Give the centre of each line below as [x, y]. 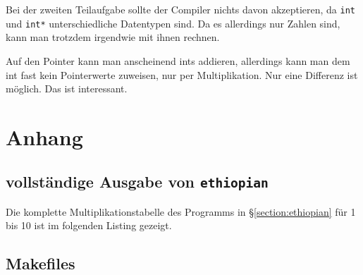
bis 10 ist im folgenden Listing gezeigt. [89, 225]
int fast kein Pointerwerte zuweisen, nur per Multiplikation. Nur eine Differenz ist [182, 74]
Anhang [44, 136]
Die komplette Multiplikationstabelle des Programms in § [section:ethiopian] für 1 [181, 211]
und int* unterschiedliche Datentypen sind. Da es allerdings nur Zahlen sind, [173, 23]
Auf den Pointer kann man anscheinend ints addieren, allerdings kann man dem [178, 60]
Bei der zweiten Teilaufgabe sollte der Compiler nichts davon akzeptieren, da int [181, 9]
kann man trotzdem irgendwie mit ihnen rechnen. [113, 37]
